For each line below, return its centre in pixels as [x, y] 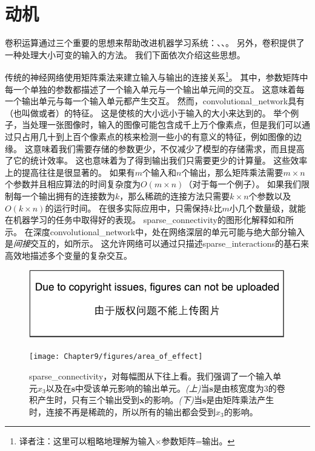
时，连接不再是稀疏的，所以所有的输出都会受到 [122, 411]
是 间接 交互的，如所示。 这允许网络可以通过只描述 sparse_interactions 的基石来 [157, 243]
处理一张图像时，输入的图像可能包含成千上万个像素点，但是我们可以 [166, 125]
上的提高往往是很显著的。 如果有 [70, 172]
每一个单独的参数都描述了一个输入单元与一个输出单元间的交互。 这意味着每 [155, 89]
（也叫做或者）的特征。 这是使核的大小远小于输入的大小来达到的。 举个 [148, 112]
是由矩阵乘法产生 [240, 400]
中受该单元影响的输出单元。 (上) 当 [142, 388]
